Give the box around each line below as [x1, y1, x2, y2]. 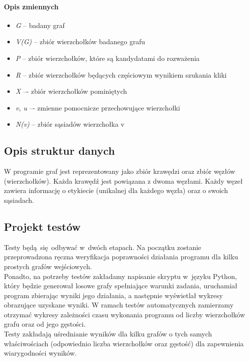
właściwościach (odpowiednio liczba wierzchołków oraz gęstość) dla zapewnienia [4, 338, 244, 348]
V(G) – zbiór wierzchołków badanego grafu [15, 36, 145, 47]
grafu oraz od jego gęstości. [4, 319, 86, 329]
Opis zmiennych [4, 1, 59, 11]
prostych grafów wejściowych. [4, 261, 92, 271]
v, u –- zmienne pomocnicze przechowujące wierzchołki [15, 102, 180, 112]
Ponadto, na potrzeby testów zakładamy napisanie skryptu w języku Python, [4, 271, 237, 281]
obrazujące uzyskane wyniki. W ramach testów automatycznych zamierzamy [4, 300, 234, 310]
